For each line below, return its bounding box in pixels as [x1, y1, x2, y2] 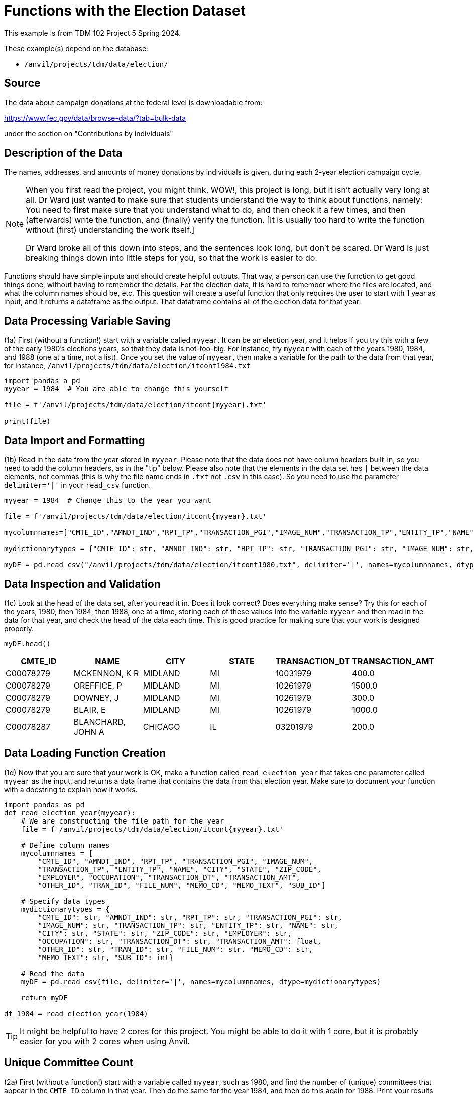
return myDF [21, 993, 68, 1002]
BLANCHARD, [73, 716, 126, 727]
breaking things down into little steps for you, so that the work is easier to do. [26, 253, 317, 263]
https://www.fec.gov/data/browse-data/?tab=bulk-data [4, 113, 186, 122]
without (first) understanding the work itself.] [26, 225, 195, 235]
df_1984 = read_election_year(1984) [4, 1009, 148, 1018]
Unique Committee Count [4, 1056, 134, 1069]
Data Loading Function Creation [4, 747, 166, 760]
